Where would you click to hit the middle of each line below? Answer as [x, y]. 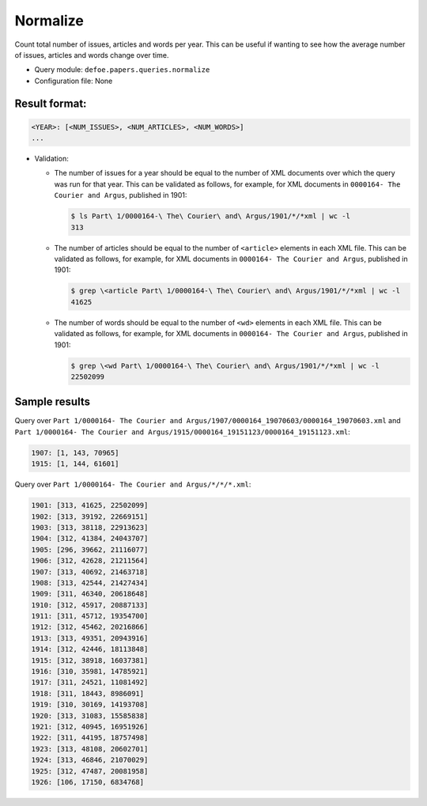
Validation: [51, 159]
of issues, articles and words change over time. [92, 55]
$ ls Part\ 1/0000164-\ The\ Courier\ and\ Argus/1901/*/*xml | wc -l [211, 216]
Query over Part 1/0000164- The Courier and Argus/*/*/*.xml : [133, 484]
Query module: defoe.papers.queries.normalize [122, 70]
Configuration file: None [74, 81]
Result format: [51, 103]
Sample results [53, 402]
